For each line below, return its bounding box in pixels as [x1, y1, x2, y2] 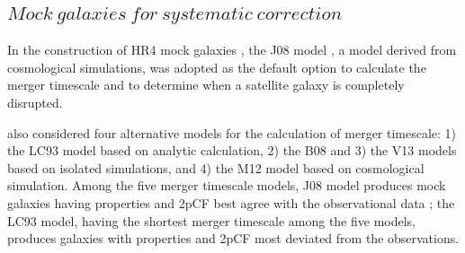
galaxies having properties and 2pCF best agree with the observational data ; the [7, 193, 455, 212]
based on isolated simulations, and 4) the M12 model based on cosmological [7, 158, 425, 177]
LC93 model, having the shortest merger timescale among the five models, [7, 211, 416, 230]
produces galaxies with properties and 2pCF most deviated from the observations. [7, 229, 460, 248]
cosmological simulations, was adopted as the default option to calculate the [7, 57, 426, 76]
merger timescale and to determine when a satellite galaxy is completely [7, 75, 405, 94]
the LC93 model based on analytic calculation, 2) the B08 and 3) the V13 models [7, 141, 457, 160]
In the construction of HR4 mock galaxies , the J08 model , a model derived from [7, 40, 457, 59]
